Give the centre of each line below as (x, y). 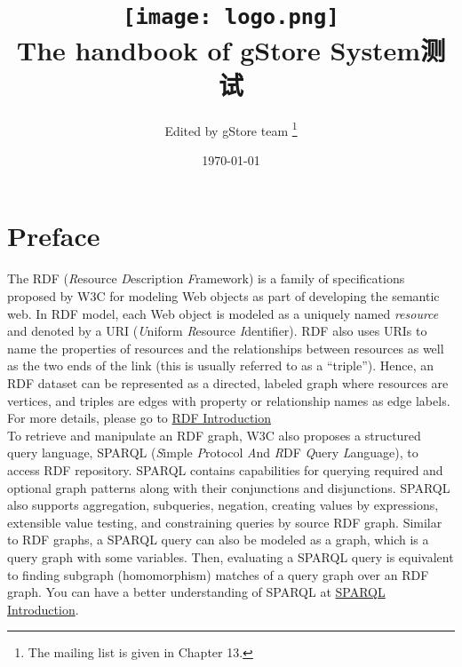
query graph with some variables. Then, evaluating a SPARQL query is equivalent (231, 556)
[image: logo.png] (231, 17)
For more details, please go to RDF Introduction (139, 418)
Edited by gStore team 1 (231, 129)
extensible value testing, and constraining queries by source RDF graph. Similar (225, 522)
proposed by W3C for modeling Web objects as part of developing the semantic (223, 296)
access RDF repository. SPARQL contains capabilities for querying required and (225, 469)
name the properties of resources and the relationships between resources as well (226, 348)
